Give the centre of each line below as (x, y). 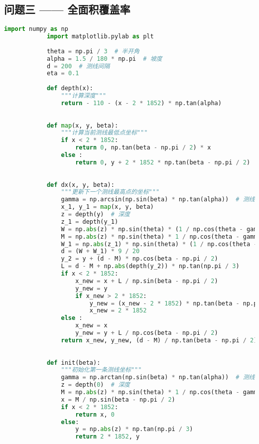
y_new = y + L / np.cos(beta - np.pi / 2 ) (147, 333)
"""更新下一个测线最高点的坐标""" (110, 192)
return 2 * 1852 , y (108, 437)
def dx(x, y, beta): (80, 185)
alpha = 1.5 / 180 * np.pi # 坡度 (104, 59)
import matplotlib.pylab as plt (100, 37)
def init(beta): (73, 363)
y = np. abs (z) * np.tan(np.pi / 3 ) (134, 429)
